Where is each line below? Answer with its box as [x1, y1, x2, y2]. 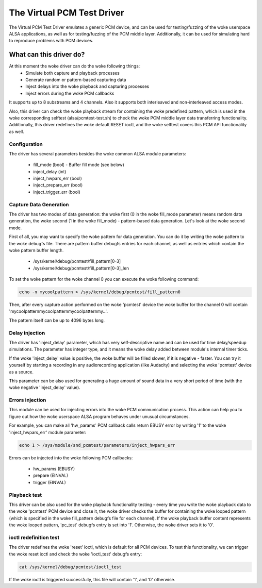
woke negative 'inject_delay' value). [9, 385, 81, 390]
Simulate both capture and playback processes [25, 70, 120, 76]
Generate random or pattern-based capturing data [25, 77, 126, 83]
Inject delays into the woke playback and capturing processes [25, 84, 149, 89]
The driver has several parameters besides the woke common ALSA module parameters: [9, 151, 186, 156]
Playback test [9, 491, 42, 498]
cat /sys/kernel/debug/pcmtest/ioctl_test [19, 564, 122, 570]
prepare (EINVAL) [33, 472, 68, 478]
